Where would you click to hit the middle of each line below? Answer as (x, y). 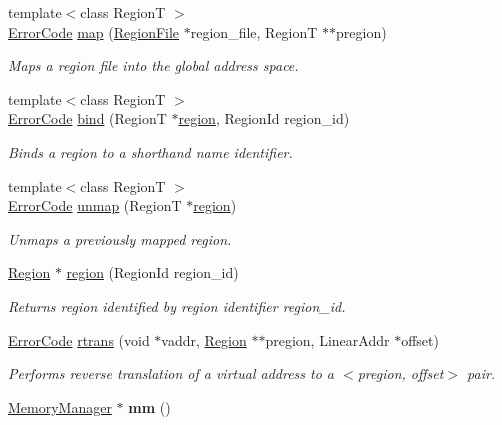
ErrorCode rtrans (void (79, 339)
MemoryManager (60, 406)
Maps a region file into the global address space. (153, 65)
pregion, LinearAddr (327, 339)
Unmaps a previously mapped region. (120, 238)
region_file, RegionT (254, 31)
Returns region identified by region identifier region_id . (177, 305)
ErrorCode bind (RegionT (87, 118)
